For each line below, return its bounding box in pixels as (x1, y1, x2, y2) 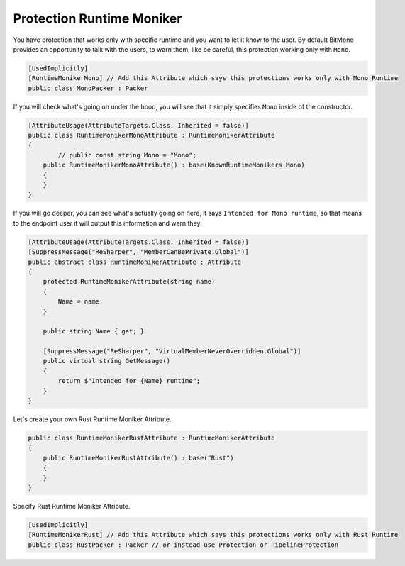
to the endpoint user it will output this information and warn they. (13, 218, 202, 227)
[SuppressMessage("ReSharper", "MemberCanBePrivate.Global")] (28, 248, 249, 256)
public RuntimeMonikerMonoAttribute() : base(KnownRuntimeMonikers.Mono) (43, 161, 305, 170)
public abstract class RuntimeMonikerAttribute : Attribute (28, 257, 242, 266)
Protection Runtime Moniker (13, 11, 182, 26)
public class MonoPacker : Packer (28, 84, 148, 92)
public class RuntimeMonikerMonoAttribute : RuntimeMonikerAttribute (28, 131, 275, 140)
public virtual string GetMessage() (43, 357, 170, 365)
